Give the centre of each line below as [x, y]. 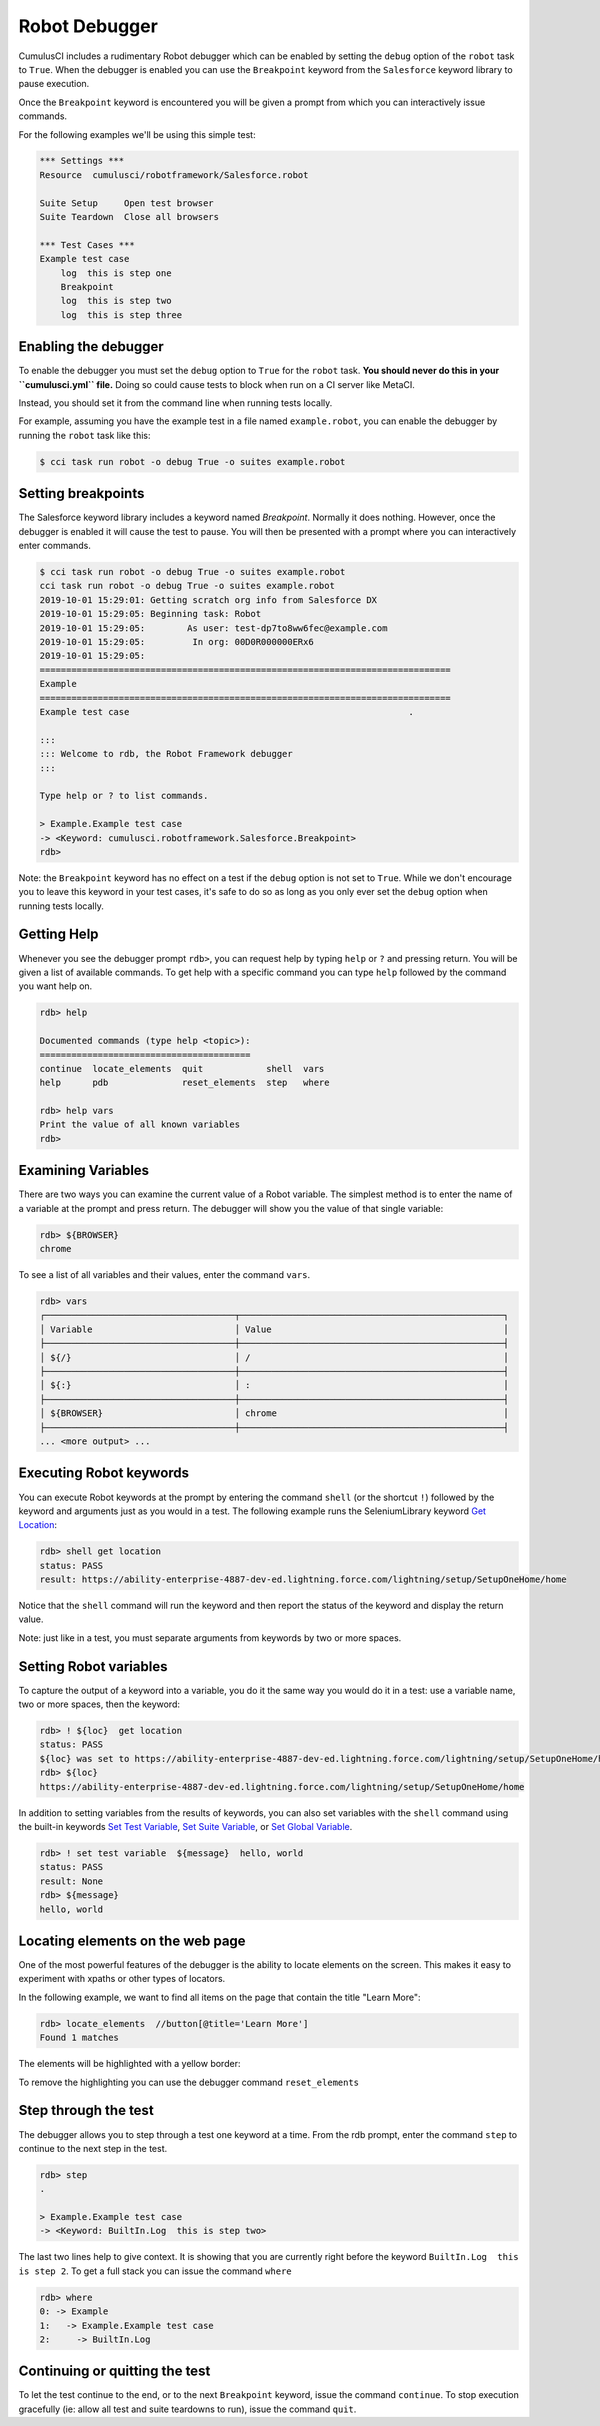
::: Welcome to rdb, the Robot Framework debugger [166, 754]
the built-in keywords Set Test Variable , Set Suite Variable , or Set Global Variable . [185, 1827]
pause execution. [54, 84]
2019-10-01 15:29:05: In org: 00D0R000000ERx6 [176, 642]
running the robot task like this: [84, 435]
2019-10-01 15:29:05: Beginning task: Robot [150, 614]
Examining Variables [84, 1170]
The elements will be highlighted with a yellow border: [129, 2064]
